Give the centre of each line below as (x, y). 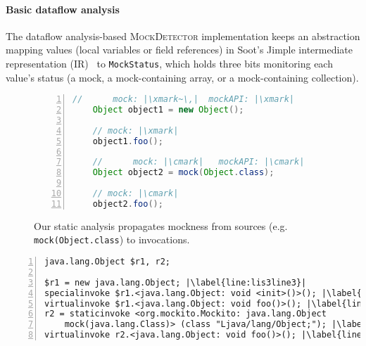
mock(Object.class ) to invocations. (112, 239)
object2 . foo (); (128, 204)
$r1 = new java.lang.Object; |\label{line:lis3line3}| (176, 282)
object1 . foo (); (128, 141)
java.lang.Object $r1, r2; (107, 262)
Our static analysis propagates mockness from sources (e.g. (161, 225)
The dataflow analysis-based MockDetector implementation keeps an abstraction (183, 36)
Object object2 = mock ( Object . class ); (183, 173)
